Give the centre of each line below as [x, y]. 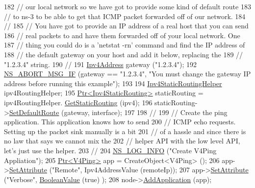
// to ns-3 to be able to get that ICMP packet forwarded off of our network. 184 [125, 16]
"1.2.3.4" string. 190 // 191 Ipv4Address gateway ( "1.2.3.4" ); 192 [101, 64]
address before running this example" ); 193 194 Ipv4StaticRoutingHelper [113, 83]
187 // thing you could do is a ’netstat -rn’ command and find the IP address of [125, 45]
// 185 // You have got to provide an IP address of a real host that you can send [126, 26]
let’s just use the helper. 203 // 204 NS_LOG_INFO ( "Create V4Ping [110, 150]
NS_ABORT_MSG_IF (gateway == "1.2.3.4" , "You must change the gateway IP [127, 74]
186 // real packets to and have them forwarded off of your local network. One [122, 35]
